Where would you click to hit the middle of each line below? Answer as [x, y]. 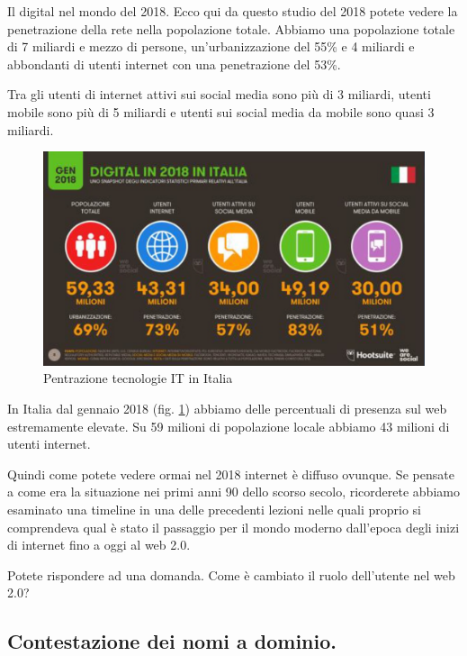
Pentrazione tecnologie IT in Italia [138, 378]
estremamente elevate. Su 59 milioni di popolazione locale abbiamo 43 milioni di [229, 426]
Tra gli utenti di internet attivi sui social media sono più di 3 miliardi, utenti [219, 94]
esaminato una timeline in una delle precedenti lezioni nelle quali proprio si [214, 509]
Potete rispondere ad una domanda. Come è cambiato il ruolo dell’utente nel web [231, 574]
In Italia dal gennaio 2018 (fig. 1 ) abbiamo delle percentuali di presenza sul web [227, 409]
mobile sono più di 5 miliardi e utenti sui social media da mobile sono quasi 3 [221, 111]
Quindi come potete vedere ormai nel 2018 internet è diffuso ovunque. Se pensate [231, 474]
